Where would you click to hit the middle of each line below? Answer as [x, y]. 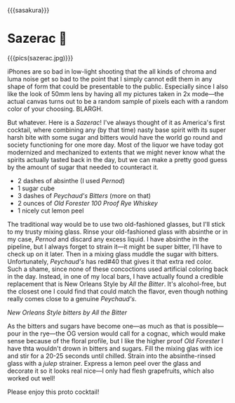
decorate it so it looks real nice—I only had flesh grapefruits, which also [111, 371]
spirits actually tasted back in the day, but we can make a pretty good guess [117, 159]
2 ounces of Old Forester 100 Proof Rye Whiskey [87, 203]
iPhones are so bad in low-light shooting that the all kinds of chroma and [112, 71]
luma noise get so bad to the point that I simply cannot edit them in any [110, 79]
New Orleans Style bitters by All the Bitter [67, 312]
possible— [209, 326]
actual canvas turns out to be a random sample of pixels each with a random [118, 101]
